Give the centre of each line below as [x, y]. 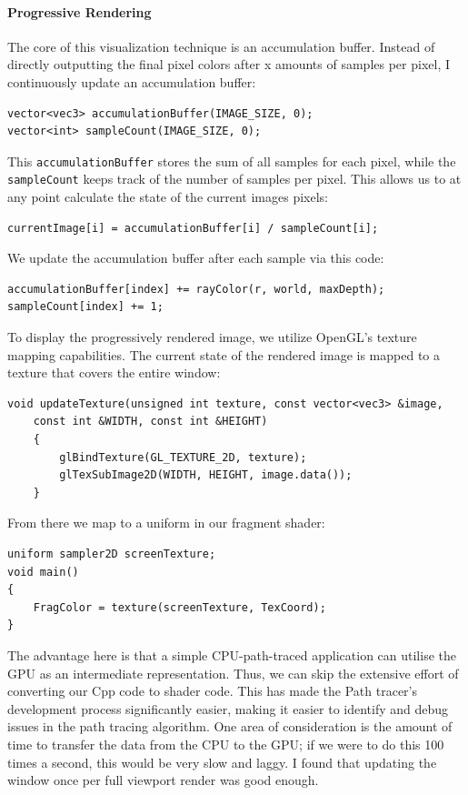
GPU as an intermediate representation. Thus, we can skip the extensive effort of [233, 673]
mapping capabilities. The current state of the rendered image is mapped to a [224, 354]
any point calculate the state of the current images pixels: [168, 197]
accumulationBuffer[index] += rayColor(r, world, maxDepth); [196, 289]
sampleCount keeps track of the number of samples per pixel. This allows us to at [234, 179]
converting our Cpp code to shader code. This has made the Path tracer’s [213, 691]
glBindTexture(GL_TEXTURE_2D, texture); [183, 457]
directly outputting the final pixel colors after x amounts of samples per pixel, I [229, 64]
